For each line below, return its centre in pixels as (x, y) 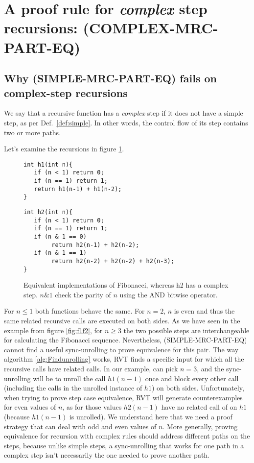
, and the (210, 368)
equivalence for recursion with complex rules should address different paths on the (127, 436)
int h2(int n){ (48, 212)
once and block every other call (192, 378)
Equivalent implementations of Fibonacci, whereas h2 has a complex (126, 285)
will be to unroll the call (69, 378)
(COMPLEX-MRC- (150, 28)
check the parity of (83, 294)
